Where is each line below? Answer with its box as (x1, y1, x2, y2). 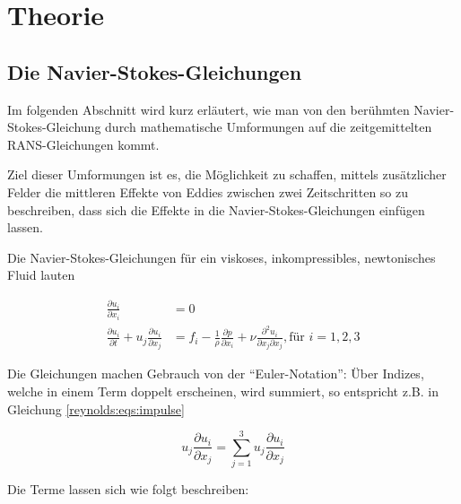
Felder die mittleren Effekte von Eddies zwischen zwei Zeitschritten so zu (7, 182, 409, 201)
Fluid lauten (7, 265, 75, 284)
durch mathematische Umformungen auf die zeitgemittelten (105, 117, 432, 136)
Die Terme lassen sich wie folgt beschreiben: (7, 480, 249, 499)
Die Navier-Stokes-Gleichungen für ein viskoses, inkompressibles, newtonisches (7, 248, 436, 266)
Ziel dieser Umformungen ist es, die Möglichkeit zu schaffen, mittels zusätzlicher (7, 165, 447, 184)
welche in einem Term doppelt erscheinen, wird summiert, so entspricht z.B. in (7, 381, 439, 400)
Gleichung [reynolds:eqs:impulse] (7, 399, 185, 418)
